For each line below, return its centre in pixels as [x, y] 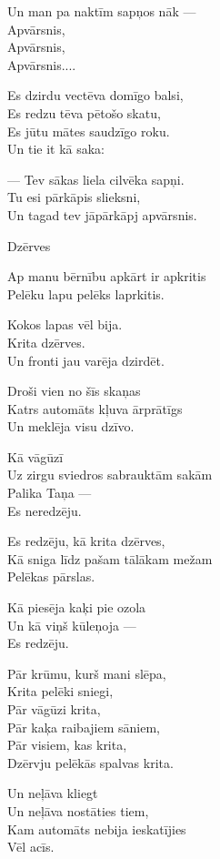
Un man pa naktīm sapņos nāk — [102, 11]
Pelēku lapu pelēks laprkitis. [86, 293]
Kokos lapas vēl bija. [65, 324]
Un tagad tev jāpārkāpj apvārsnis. [102, 214]
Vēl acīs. [31, 847]
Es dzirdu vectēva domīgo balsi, [95, 95]
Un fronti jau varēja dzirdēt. [86, 360]
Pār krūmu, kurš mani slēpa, [87, 673]
